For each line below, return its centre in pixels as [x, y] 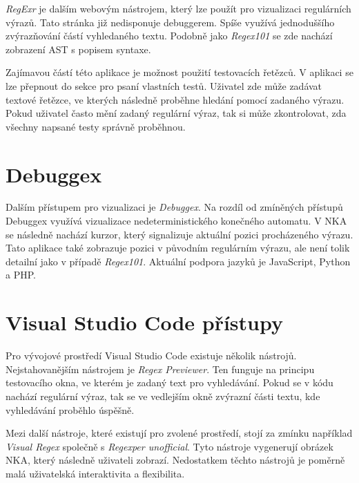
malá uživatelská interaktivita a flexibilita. [95, 473]
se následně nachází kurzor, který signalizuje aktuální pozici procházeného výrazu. [179, 234]
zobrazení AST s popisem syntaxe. [78, 49]
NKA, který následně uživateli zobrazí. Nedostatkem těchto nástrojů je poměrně [175, 460]
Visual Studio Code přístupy [144, 322]
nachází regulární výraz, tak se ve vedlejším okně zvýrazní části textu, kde [163, 396]
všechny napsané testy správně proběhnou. [96, 126]
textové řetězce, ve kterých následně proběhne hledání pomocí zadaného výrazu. [175, 99]
